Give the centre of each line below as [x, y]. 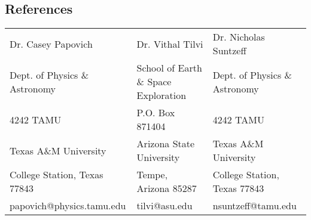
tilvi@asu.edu [164, 206]
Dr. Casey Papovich [51, 44]
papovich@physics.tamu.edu [68, 206]
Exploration [161, 95]
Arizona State [166, 144]
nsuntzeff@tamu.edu [254, 206]
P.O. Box [156, 113]
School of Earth [169, 68]
